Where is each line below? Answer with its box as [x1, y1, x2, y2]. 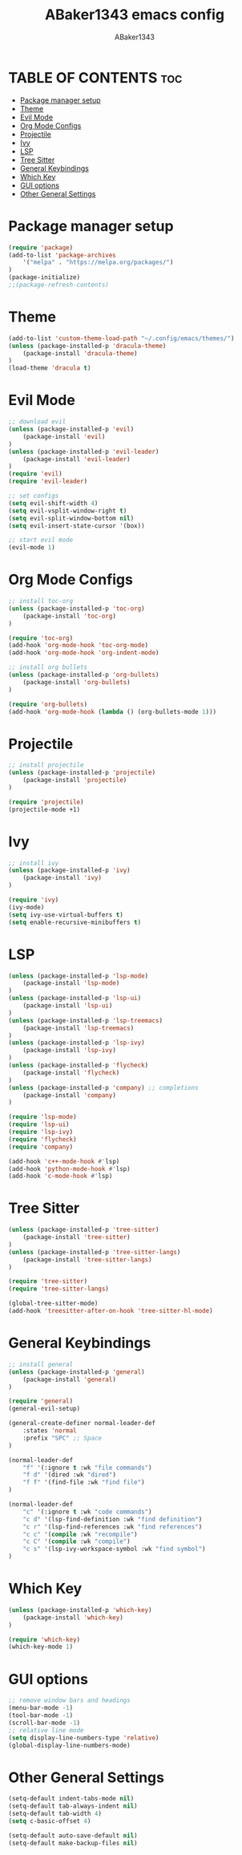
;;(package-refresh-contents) [8, 281, 110, 289]
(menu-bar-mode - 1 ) [8, 1704, 74, 1712]
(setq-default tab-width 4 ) [8, 1810, 103, 1818]
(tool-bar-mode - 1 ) [8, 1711, 74, 1719]
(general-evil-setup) [8, 1405, 81, 1413]
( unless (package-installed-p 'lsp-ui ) [8, 994, 142, 1002]
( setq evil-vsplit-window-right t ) [8, 507, 127, 515]
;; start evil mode [8, 536, 74, 545]
